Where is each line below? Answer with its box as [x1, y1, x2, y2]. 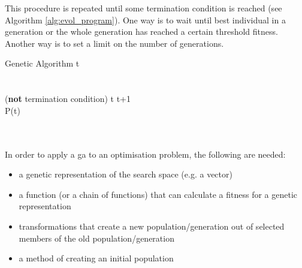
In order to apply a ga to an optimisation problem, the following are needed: [5, 147, 286, 160]
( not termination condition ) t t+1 [5, 92, 131, 105]
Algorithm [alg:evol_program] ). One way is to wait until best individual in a [5, 13, 286, 26]
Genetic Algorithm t [5, 57, 80, 70]
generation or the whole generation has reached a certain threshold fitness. [5, 25, 278, 38]
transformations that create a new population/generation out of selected [19, 219, 285, 232]
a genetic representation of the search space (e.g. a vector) [19, 168, 232, 180]
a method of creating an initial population [19, 252, 174, 264]
